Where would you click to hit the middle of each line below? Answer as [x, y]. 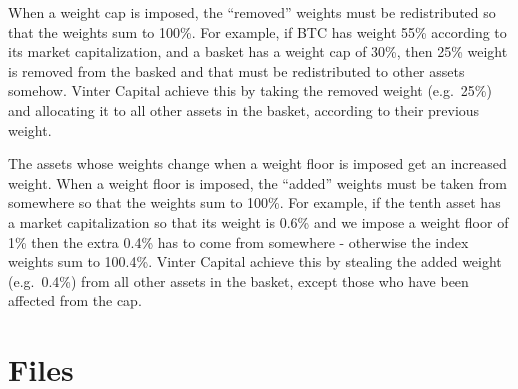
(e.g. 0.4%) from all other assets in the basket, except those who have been [238, 280]
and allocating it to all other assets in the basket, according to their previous [244, 109]
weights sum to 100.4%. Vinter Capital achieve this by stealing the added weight [255, 261]
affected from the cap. [75, 300]
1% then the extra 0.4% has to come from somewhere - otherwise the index [238, 241]
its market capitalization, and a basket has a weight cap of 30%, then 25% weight [258, 51]
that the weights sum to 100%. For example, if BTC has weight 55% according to [257, 31]
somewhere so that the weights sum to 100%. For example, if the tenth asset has [254, 202]
